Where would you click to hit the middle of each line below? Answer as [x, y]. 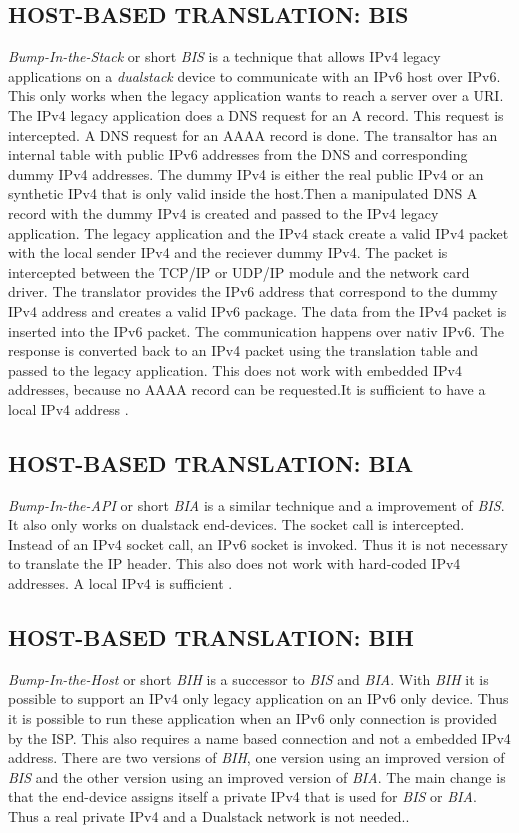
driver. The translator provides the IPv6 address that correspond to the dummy [253, 291]
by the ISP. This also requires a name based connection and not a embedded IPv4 [259, 737]
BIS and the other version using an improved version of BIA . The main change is [257, 776]
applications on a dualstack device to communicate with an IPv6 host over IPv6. [254, 75]
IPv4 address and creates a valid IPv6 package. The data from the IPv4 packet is [257, 310]
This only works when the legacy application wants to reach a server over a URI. [256, 95]
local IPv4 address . [68, 408]
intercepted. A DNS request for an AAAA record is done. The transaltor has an [253, 134]
